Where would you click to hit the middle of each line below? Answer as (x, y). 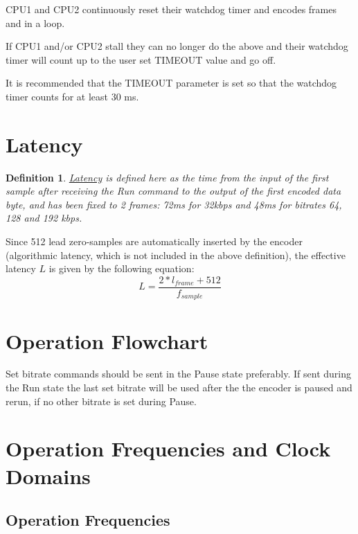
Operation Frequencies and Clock (168, 448)
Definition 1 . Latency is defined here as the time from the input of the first (167, 177)
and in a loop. (35, 23)
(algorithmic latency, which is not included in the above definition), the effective (176, 255)
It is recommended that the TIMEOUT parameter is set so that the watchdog (171, 83)
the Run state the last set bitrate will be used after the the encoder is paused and (179, 388)
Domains (48, 475)
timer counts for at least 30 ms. (72, 96)
